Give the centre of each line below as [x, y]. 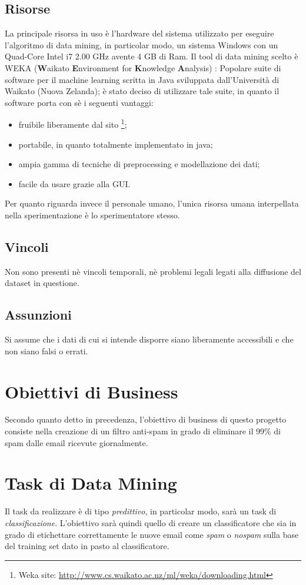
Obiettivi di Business [92, 391]
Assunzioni [38, 315]
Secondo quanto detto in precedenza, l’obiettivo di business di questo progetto [146, 419]
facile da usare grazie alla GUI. [74, 183]
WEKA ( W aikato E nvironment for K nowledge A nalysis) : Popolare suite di [143, 67]
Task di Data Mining [91, 483]
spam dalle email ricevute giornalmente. [76, 442]
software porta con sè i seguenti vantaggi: [79, 102]
